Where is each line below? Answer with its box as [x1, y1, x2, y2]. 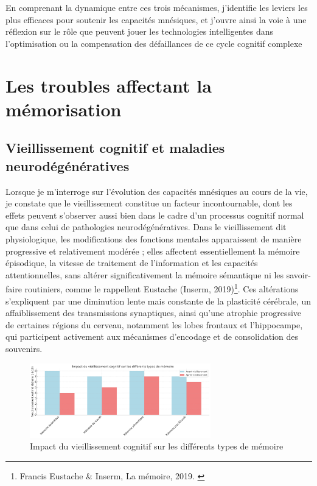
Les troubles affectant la [5, 72, 212, 97]
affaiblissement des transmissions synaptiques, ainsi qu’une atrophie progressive [5, 306, 302, 319]
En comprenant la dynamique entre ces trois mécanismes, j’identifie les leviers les [5, 1, 308, 13]
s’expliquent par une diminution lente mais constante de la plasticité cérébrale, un [5, 294, 312, 307]
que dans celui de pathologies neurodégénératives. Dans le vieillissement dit [5, 220, 287, 233]
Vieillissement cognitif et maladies [5, 138, 225, 157]
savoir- [286, 268, 311, 281]
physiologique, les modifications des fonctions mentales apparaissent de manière [5, 232, 302, 245]
